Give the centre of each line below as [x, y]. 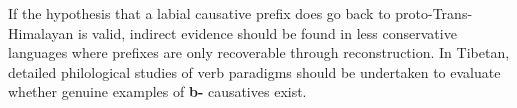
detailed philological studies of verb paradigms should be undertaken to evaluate [254, 71]
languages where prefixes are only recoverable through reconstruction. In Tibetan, [259, 52]
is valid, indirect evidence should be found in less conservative [267, 32]
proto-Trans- [434, 13]
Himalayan [41, 32]
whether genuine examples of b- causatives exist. [157, 91]
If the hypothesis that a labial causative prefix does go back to [199, 13]
